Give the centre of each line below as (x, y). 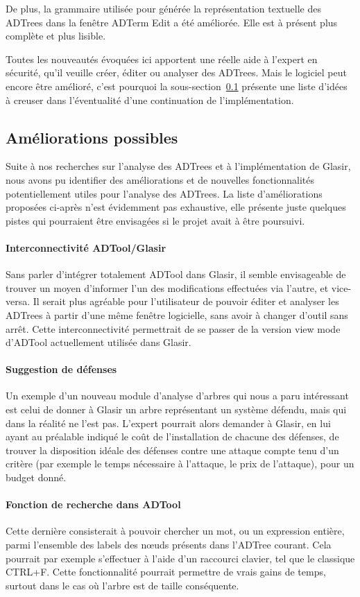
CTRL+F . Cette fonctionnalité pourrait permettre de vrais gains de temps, (166, 572)
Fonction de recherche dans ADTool (93, 504)
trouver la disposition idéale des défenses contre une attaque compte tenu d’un (172, 450)
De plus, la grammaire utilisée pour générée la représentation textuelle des (163, 8)
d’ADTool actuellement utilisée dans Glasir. (98, 342)
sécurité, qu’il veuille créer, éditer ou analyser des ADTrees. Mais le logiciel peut (176, 72)
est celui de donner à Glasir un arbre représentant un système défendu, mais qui (176, 409)
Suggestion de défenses (61, 369)
